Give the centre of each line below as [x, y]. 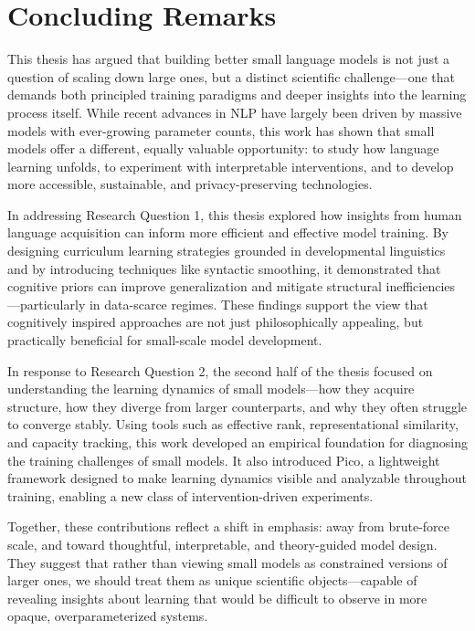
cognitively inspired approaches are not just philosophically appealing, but [216, 322]
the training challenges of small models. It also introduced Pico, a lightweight [224, 460]
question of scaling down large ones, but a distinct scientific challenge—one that [232, 76]
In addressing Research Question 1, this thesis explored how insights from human [235, 214]
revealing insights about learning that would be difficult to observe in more [217, 598]
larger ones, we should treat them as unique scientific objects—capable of [212, 580]
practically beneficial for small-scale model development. [165, 340]
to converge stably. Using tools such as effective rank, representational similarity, [233, 424]
